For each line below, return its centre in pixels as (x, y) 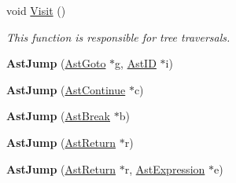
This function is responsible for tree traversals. (118, 37)
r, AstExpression (165, 168)
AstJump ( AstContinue (66, 89)
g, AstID (136, 63)
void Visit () (36, 10)
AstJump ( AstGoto (56, 63)
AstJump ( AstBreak (58, 116)
